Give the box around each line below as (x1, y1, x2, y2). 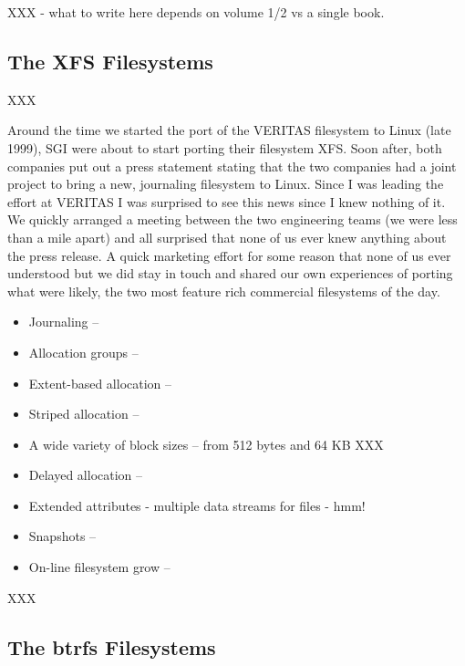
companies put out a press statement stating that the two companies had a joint (7, 156, 457, 175)
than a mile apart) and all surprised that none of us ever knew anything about (7, 227, 447, 246)
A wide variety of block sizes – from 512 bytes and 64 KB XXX (28, 434, 384, 453)
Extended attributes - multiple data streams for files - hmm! (28, 495, 366, 515)
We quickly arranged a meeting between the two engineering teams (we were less (7, 210, 458, 229)
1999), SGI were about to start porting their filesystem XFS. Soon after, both (7, 138, 442, 157)
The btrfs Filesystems (7, 632, 216, 661)
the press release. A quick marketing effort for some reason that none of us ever (7, 245, 451, 265)
